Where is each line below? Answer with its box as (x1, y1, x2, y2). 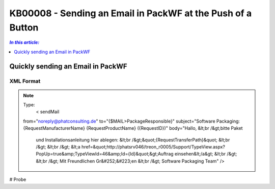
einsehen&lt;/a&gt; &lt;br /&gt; (174, 151, 237, 157)
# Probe (9, 176, 26, 182)
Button (9, 22, 39, 33)
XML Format (9, 78, 41, 85)
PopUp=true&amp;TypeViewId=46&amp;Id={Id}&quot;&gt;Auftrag (36, 151, 174, 157)
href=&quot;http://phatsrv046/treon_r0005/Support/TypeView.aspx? (81, 144, 225, 150)
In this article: (9, 40, 40, 46)
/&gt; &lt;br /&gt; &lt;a (36, 144, 81, 150)
